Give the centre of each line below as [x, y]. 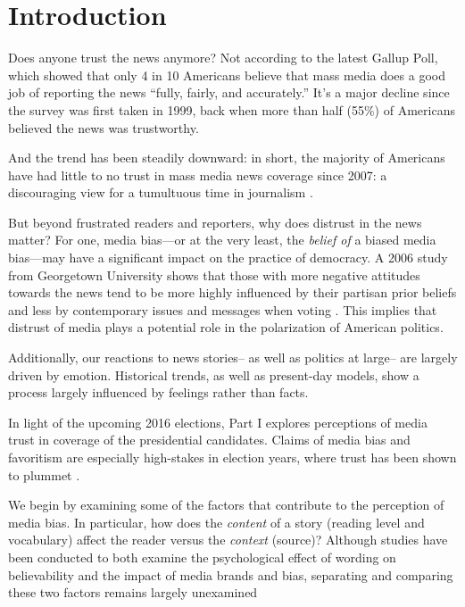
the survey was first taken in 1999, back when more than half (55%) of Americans [232, 109]
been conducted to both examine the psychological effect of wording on [202, 557]
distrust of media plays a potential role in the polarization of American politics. [226, 327]
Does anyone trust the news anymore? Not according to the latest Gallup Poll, [223, 58]
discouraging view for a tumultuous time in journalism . [161, 192]
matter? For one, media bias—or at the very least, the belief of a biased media [222, 240]
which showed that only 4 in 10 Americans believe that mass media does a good [227, 75]
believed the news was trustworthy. [104, 127]
